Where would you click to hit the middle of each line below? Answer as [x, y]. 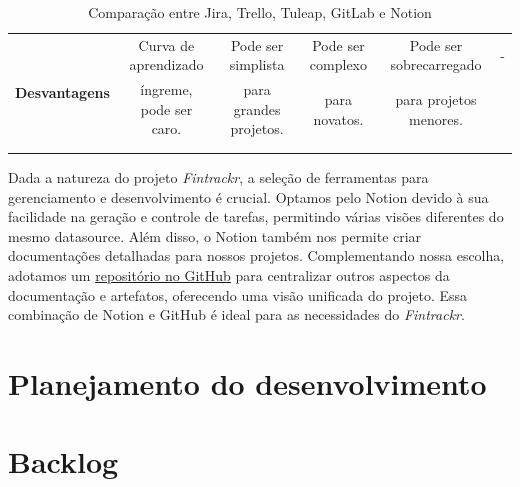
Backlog [63, 461]
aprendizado [166, 64]
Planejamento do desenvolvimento [247, 383]
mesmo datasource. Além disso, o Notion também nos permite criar [215, 235]
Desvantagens [62, 91]
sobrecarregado [436, 64]
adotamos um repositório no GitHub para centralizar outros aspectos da [229, 275]
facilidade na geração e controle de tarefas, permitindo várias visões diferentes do [256, 216]
